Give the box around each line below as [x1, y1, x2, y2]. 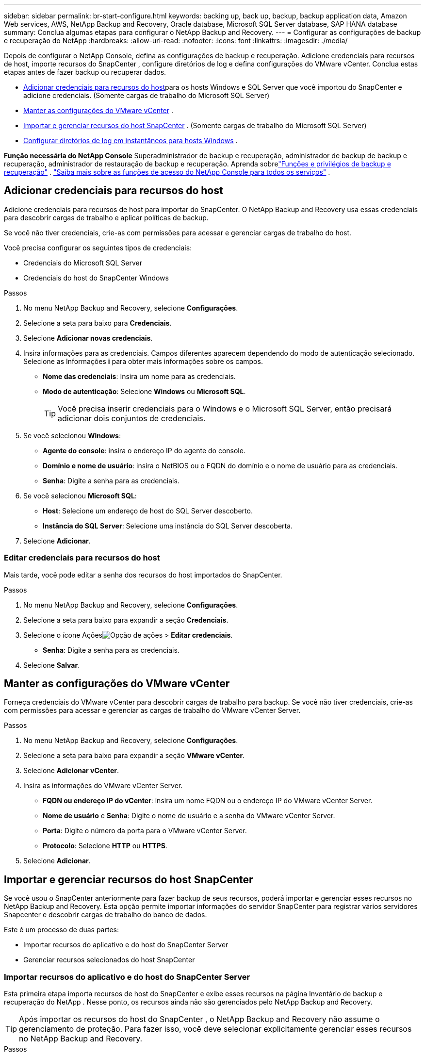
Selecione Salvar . [23, 660, 80, 669]
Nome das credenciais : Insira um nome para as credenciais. [43, 372, 236, 380]
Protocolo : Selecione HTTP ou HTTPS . [43, 841, 167, 850]
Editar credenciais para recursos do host [4, 553, 160, 563]
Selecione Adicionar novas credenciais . [23, 333, 153, 342]
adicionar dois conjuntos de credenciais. [58, 413, 206, 423]
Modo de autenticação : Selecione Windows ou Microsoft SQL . [43, 387, 246, 396]
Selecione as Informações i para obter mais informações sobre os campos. [23, 357, 263, 365]
